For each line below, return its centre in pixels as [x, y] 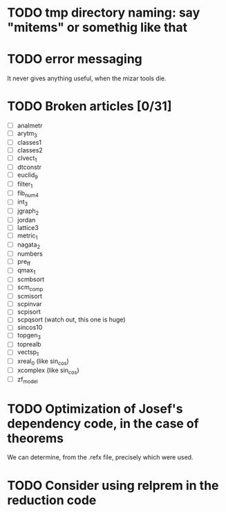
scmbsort [31, 279]
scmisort [30, 297]
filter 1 [25, 185]
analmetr [30, 125]
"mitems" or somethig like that [97, 27]
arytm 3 [27, 134]
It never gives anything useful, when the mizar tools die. [87, 78]
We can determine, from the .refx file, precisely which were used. [100, 457]
